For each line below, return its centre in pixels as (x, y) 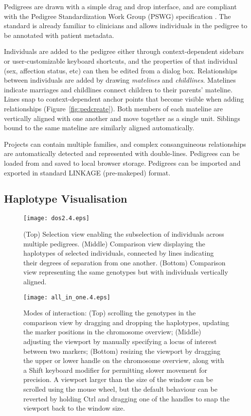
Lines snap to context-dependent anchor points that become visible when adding (124, 99)
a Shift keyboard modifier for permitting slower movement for (115, 370)
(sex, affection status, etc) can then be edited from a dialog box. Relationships (121, 70)
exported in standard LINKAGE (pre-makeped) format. (87, 172)
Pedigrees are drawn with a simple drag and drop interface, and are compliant (120, 6)
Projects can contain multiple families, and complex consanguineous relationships (125, 144)
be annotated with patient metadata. (59, 35)
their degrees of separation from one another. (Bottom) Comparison (125, 262)
